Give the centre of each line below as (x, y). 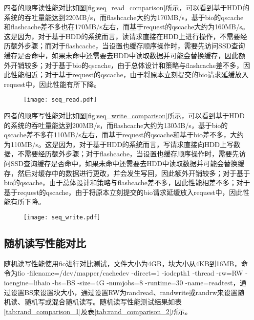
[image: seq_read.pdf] (60, 100)
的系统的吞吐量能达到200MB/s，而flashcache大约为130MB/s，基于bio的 (116, 125)
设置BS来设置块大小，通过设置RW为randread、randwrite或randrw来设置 (124, 292)
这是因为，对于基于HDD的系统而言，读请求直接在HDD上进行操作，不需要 (122, 36)
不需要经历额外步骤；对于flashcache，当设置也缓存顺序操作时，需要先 (128, 154)
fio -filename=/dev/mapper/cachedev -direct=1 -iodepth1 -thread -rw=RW (130, 273)
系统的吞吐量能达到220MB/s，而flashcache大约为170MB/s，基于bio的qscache (124, 17)
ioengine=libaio (27, 282)
